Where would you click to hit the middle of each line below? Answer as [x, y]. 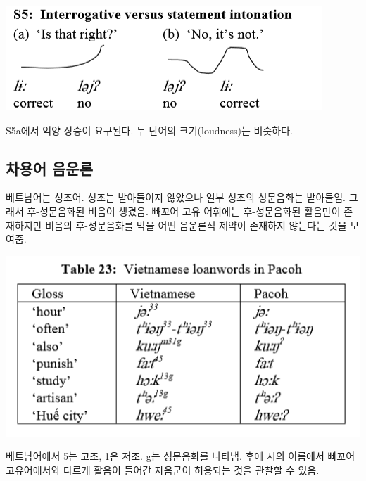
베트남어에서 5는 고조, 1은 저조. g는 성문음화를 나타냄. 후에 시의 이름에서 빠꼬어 [181, 456]
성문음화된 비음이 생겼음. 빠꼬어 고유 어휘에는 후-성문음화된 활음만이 [190, 211]
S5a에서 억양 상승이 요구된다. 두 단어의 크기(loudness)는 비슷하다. [149, 130]
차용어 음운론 [49, 168]
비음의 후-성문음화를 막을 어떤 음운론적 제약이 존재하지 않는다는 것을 [196, 225]
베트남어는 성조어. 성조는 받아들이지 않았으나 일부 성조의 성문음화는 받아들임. [176, 197]
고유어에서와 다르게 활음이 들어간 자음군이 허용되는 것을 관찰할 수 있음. [163, 469]
